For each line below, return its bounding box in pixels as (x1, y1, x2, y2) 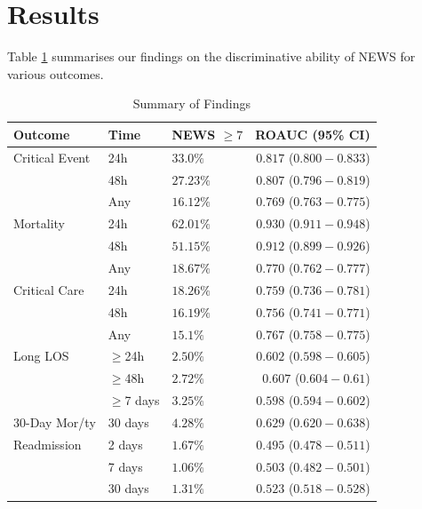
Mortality (13, 214, 66, 233)
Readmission (13, 434, 82, 453)
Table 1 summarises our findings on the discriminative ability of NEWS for (7, 47, 416, 66)
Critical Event (13, 147, 91, 166)
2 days (107, 434, 143, 453)
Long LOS (13, 346, 69, 365)
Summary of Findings (132, 94, 251, 113)
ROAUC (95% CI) (255, 124, 370, 143)
